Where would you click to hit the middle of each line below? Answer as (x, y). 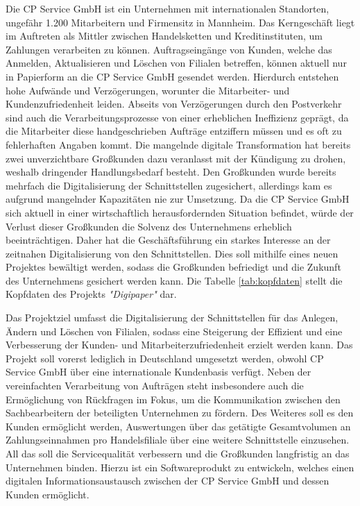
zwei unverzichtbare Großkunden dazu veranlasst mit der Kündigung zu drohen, (176, 158)
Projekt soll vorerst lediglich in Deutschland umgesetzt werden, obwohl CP (165, 358)
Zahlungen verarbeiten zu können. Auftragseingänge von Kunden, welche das (169, 49)
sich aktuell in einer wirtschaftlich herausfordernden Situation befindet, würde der (180, 212)
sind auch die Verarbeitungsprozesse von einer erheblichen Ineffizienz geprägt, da (177, 117)
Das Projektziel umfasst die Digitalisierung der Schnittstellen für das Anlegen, (172, 318)
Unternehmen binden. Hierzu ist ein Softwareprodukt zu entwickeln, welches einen (180, 467)
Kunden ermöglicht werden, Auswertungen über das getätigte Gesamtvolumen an (178, 426)
